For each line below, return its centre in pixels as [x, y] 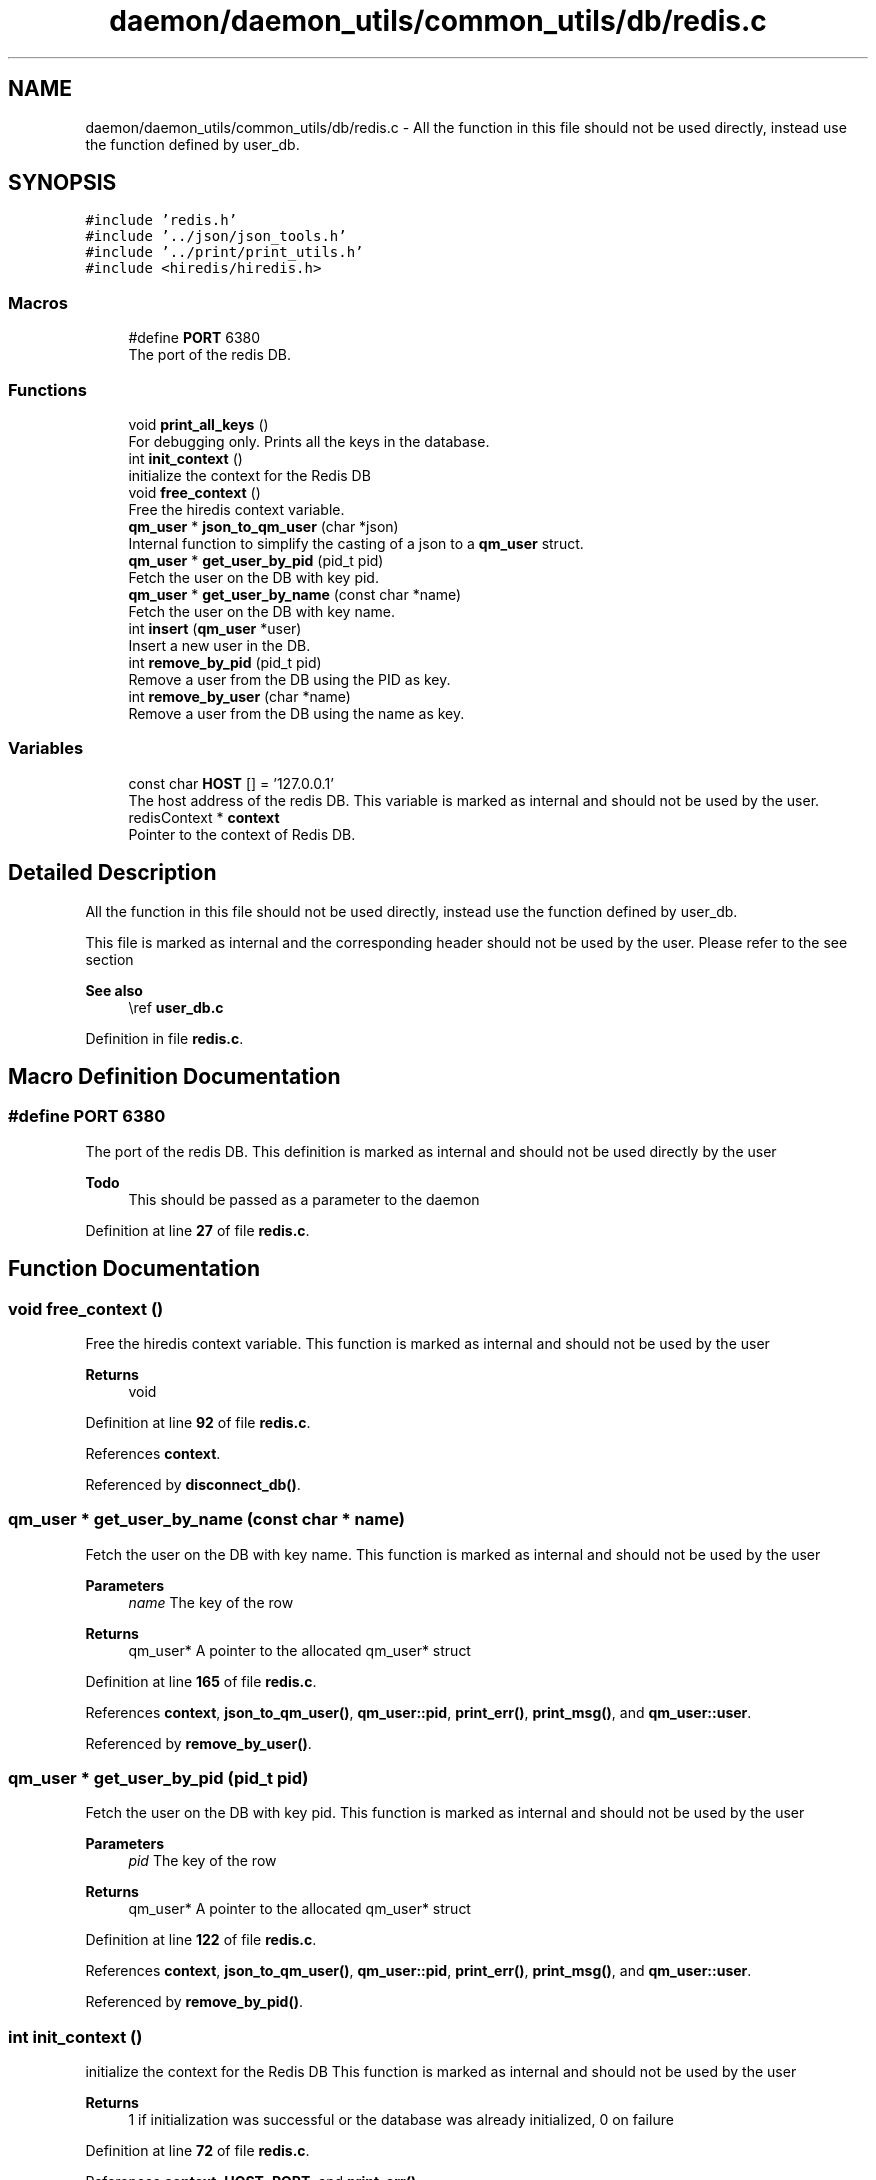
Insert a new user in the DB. [219, 645]
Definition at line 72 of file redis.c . [197, 2151]
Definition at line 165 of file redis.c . [201, 1681]
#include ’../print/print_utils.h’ [224, 252]
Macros [38, 302]
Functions [47, 389]
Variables [46, 748]
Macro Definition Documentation [174, 1076]
